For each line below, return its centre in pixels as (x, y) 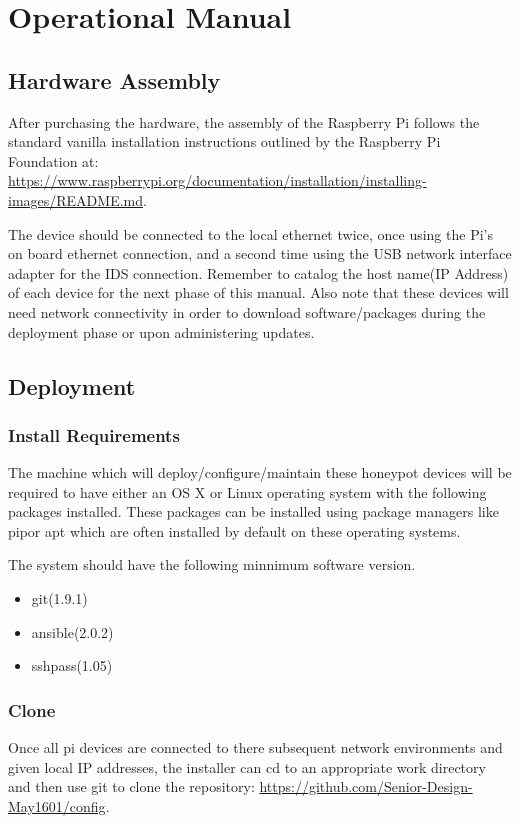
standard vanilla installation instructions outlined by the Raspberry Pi (224, 141)
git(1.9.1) (59, 598)
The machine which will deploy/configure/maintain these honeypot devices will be (260, 472)
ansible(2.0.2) (72, 631)
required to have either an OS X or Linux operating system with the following (247, 491)
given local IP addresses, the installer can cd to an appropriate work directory (247, 766)
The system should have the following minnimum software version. (212, 564)
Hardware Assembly (114, 79)
